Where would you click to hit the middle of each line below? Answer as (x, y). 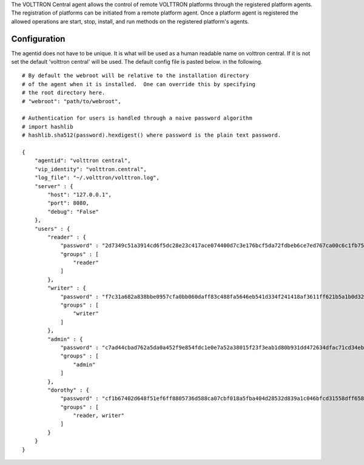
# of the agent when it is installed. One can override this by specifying (139, 84)
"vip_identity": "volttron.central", (90, 169)
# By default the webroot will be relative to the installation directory (136, 76)
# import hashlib (48, 127)
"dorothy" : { (69, 390)
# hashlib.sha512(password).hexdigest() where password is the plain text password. (152, 135)
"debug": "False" (73, 212)
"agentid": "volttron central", (83, 161)
